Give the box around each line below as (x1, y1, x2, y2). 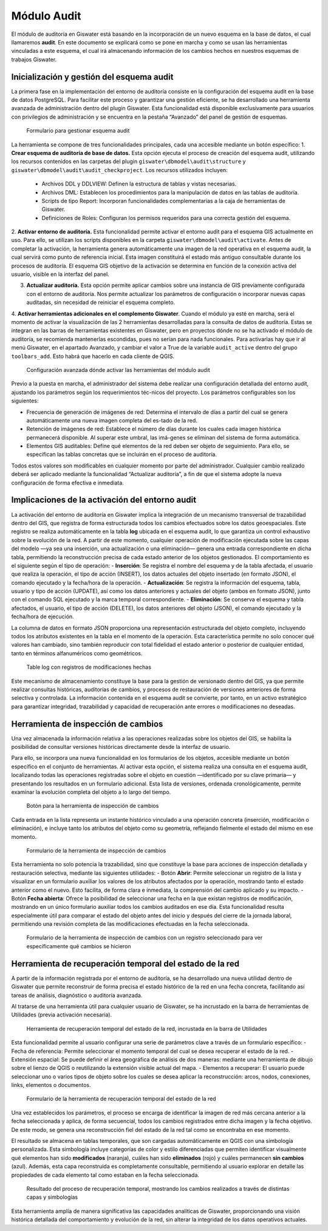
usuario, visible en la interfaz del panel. (11, 271, 109, 278)
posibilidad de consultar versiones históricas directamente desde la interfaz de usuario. (11, 743, 231, 751)
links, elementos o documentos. (11, 1081, 91, 1089)
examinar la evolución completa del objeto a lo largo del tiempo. (11, 788, 171, 796)
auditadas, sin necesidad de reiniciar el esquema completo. (26, 298, 176, 306)
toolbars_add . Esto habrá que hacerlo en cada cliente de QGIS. (11, 353, 175, 360)
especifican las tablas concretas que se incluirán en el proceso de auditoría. (26, 450, 217, 458)
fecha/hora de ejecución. (11, 613, 74, 620)
